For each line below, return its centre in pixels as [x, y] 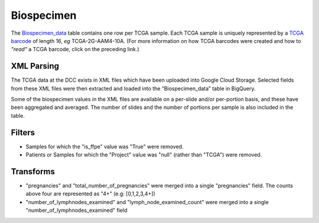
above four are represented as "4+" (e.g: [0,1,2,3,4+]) [91, 194]
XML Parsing [35, 66]
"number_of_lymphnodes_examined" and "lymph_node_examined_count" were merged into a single [147, 202]
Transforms [33, 172]
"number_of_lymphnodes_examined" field [77, 210]
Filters [23, 132]
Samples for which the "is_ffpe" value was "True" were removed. [105, 147]
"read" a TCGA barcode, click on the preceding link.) [75, 49]
